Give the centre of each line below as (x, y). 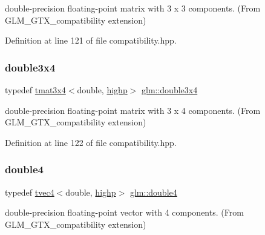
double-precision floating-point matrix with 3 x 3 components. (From (133, 8)
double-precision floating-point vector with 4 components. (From (124, 212)
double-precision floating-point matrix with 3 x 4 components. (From (133, 110)
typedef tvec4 (30, 192)
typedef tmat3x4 (35, 90)
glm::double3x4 (170, 90)
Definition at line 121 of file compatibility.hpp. (91, 40)
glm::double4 (153, 192)
